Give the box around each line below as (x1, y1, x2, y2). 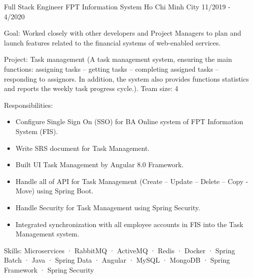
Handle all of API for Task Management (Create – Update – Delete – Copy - (15, 176, 248, 186)
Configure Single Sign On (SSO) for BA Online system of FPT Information (15, 116, 244, 127)
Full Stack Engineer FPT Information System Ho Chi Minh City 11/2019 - (4, 1, 231, 11)
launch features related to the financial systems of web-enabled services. (4, 37, 221, 47)
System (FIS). (15, 126, 58, 136)
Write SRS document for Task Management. (15, 142, 150, 153)
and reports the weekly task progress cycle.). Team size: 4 (4, 83, 179, 93)
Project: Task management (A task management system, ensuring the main (4, 54, 232, 64)
